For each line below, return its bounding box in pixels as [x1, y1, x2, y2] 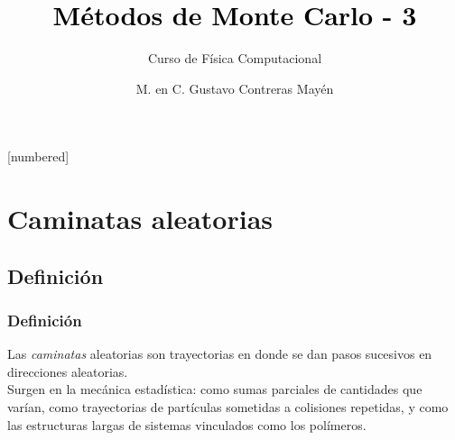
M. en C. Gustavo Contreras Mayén [135, 78, 334, 97]
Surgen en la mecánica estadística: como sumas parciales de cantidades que [7, 380, 422, 399]
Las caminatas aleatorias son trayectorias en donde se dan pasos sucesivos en [7, 344, 432, 363]
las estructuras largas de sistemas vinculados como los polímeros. [7, 415, 367, 434]
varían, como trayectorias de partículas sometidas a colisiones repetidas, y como [7, 398, 449, 417]
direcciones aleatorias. [7, 362, 128, 380]
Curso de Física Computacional [147, 49, 322, 68]
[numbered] [7, 147, 70, 166]
